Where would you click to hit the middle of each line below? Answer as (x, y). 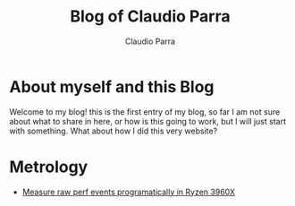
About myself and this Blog (112, 86)
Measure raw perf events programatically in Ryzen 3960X (128, 192)
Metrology (49, 167)
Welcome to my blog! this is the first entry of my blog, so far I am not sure (145, 112)
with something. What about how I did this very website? (114, 131)
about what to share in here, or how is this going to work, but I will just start (147, 121)
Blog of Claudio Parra (150, 17)
